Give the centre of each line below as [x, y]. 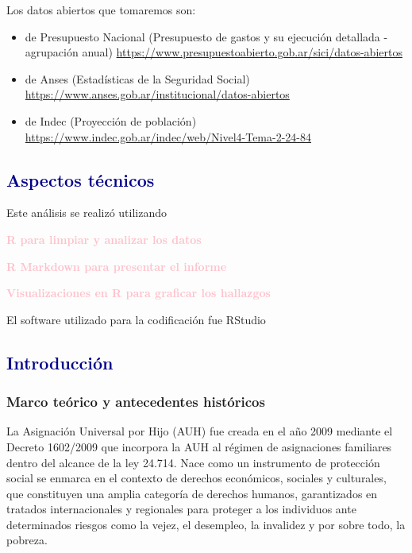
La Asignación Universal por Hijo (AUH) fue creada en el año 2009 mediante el [200, 431]
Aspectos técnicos [81, 179]
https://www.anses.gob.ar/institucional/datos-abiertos [157, 94]
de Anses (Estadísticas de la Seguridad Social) [137, 78]
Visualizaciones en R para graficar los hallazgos [139, 293]
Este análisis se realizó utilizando [87, 213]
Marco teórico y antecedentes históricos [136, 402]
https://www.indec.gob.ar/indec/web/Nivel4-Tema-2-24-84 [168, 136]
